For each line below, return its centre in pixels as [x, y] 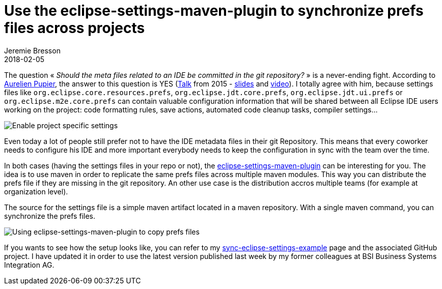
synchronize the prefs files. [50, 216]
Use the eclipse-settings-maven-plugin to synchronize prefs [214, 11]
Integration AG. [29, 265]
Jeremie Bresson [32, 50]
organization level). [36, 191]
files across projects [75, 28]
